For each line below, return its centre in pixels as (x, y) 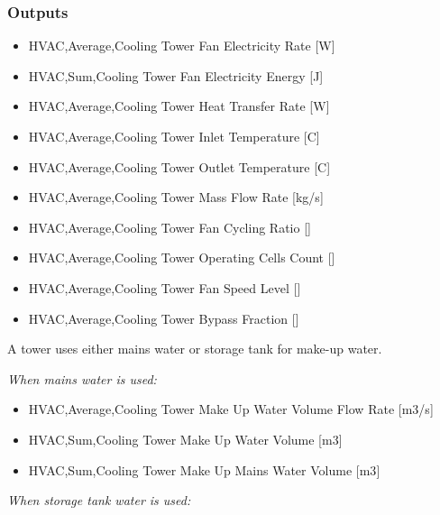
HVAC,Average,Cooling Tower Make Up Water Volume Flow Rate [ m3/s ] (231, 409)
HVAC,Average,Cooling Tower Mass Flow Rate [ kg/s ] (176, 197)
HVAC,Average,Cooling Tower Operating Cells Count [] (182, 257)
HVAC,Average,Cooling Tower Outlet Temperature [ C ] (179, 166)
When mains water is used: (82, 378)
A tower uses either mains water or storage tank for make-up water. (195, 349)
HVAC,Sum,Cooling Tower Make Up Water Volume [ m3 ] (185, 439)
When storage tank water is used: (99, 500)
